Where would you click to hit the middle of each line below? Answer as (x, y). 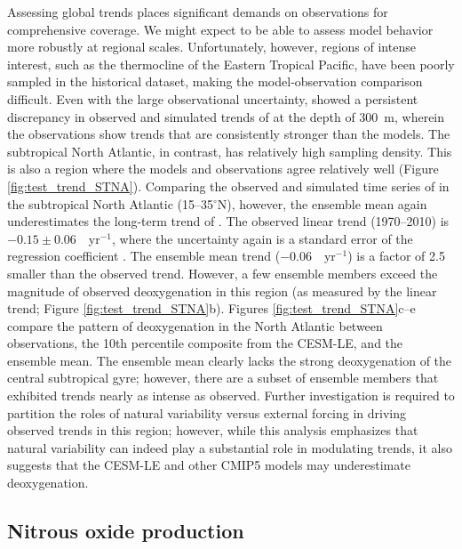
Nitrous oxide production (126, 531)
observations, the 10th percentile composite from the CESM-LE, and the (205, 343)
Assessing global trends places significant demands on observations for (198, 12)
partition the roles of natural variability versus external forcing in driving (207, 412)
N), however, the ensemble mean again (322, 203)
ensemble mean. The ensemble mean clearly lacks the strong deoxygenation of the (230, 360)
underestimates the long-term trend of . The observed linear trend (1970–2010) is (228, 221)
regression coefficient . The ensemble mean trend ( (144, 256)
